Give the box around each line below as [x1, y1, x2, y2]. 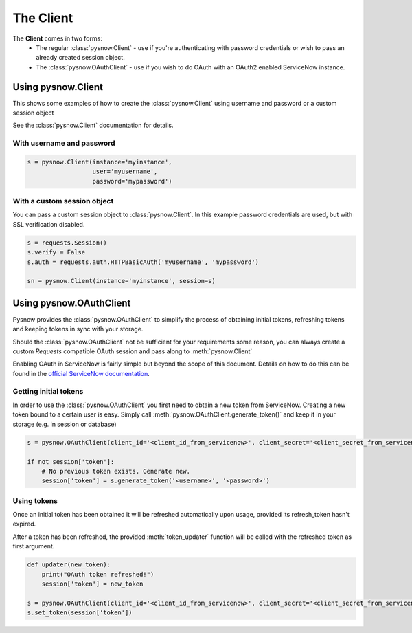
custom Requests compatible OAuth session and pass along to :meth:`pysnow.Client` [12, 347, 253, 355]
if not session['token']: [27, 458, 115, 465]
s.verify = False [27, 248, 86, 256]
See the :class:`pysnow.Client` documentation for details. [12, 121, 174, 130]
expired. [12, 520, 36, 529]
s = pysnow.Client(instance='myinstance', [27, 158, 172, 166]
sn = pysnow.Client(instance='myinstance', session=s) [27, 277, 216, 285]
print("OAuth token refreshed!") [41, 570, 154, 578]
